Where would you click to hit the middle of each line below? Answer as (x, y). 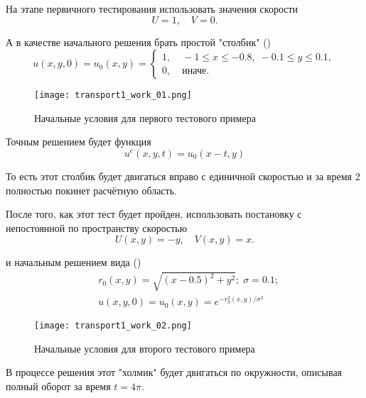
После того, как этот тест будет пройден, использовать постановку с (154, 214)
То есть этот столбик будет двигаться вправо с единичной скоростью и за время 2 (183, 176)
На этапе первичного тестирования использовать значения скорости (152, 9)
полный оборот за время (58, 386)
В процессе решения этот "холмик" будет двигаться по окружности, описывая (174, 372)
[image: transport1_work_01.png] (113, 95)
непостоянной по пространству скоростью (97, 227)
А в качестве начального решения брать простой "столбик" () (139, 42)
